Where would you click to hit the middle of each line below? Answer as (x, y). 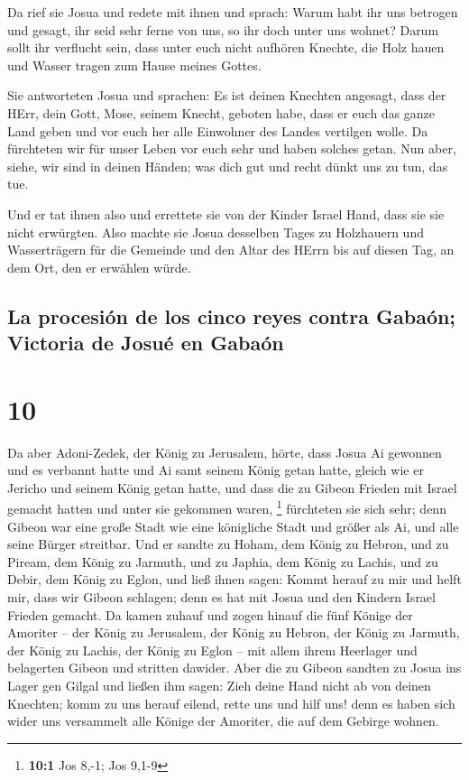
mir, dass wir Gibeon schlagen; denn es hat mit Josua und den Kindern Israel (221, 597)
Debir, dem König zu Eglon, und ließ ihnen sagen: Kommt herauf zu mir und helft (234, 579)
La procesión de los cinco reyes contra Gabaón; (232, 316)
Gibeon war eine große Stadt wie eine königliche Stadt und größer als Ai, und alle (233, 526)
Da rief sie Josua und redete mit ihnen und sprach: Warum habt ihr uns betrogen (233, 12)
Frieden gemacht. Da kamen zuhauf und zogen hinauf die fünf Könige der (210, 614)
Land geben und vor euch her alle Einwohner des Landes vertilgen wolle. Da (218, 130)
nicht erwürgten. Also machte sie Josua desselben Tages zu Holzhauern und (216, 232)
